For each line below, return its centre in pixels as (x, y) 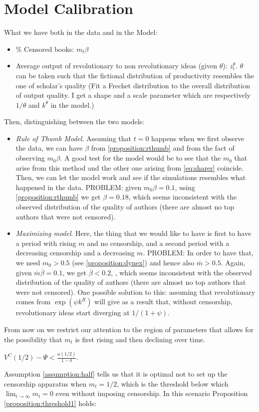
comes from (33, 302)
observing (30, 158)
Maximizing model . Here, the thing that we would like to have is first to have (133, 233)
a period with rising (46, 243)
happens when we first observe (198, 138)
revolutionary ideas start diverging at (73, 312)
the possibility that (33, 339)
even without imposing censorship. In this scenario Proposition (152, 393)
